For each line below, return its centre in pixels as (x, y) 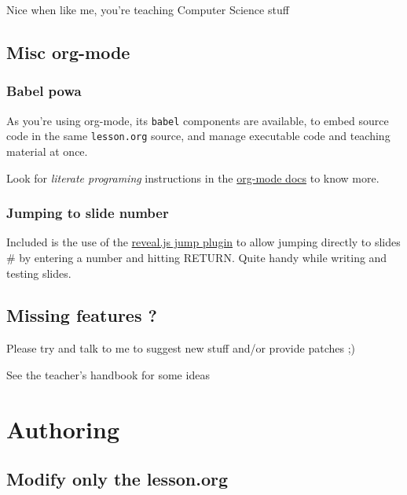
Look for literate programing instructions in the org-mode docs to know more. (193, 177)
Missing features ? (82, 315)
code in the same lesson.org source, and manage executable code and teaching (198, 136)
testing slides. (39, 273)
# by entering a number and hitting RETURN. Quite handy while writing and (197, 257)
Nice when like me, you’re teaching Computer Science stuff (148, 9)
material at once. (47, 151)
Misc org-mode (68, 52)
